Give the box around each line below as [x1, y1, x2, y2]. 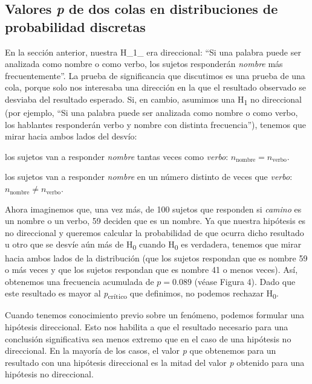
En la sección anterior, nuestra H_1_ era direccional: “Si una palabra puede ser [5, 45, 301, 58]
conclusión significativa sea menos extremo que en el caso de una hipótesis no [5, 332, 291, 345]
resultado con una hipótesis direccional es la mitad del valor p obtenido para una [5, 356, 305, 368]
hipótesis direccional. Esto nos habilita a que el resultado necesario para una [5, 321, 288, 333]
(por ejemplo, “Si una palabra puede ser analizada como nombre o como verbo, [5, 106, 298, 119]
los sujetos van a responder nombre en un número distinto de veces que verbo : [5, 170, 293, 183]
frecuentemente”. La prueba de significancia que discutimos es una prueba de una [5, 69, 305, 82]
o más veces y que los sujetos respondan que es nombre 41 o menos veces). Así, [5, 263, 298, 276]
